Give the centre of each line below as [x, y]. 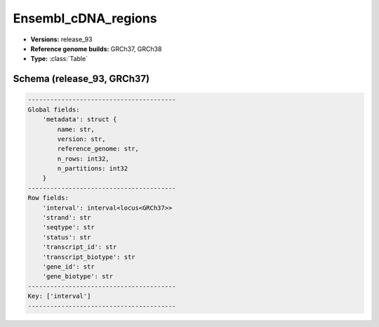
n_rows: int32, [84, 159]
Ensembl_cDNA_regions [85, 18]
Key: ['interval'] [59, 296]
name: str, [76, 129]
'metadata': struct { [80, 120]
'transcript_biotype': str [89, 257]
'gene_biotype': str [78, 276]
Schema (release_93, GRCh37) [81, 79]
